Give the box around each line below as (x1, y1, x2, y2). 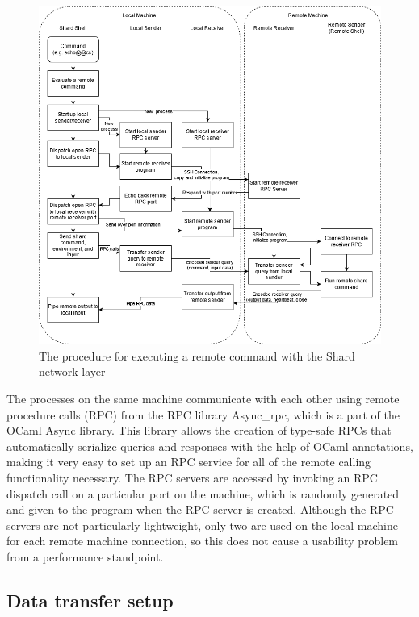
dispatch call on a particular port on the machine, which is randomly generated (6, 485, 400, 502)
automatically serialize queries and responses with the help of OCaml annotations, (6, 437, 413, 454)
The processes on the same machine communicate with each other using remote (6, 390, 400, 407)
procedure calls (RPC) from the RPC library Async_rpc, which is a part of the (6, 406, 400, 423)
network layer (39, 363, 106, 380)
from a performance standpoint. (6, 548, 164, 565)
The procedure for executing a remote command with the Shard (39, 347, 355, 364)
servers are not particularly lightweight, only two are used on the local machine (6, 516, 399, 533)
